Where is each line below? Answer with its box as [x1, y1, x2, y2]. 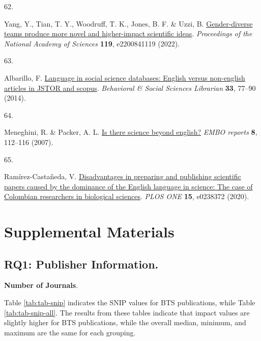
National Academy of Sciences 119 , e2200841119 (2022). [4, 38, 180, 48]
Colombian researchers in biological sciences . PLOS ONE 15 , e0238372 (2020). [4, 191, 249, 202]
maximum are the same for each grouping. [4, 327, 136, 337]
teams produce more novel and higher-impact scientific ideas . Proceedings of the [4, 28, 252, 39]
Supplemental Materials [4, 221, 175, 242]
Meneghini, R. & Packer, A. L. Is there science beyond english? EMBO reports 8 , [4, 127, 257, 137]
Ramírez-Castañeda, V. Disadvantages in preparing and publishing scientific [4, 171, 241, 182]
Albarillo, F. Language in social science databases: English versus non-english [4, 72, 245, 83]
